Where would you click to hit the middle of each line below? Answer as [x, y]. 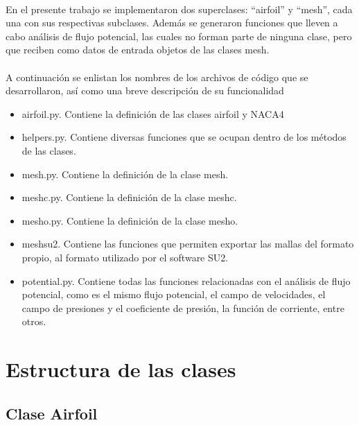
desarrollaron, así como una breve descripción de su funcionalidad [145, 90]
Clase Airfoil [52, 413]
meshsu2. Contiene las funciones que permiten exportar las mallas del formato [188, 244]
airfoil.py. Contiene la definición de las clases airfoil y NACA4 [153, 113]
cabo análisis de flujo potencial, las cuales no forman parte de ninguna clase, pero [179, 36]
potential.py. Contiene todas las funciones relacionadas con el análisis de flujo [186, 280]
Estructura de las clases [121, 369]
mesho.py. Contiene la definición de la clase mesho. [130, 220]
